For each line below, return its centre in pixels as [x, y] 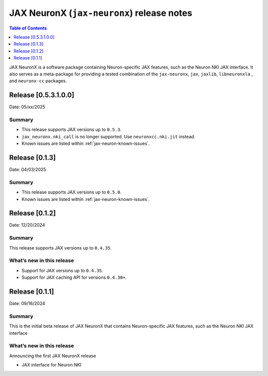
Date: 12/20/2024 [27, 225]
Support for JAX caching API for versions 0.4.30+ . [74, 277]
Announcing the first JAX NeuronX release [53, 356]
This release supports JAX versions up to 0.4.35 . [60, 248]
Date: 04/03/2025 [28, 170]
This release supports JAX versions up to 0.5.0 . [71, 192]
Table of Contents [28, 28]
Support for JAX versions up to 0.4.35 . [63, 270]
